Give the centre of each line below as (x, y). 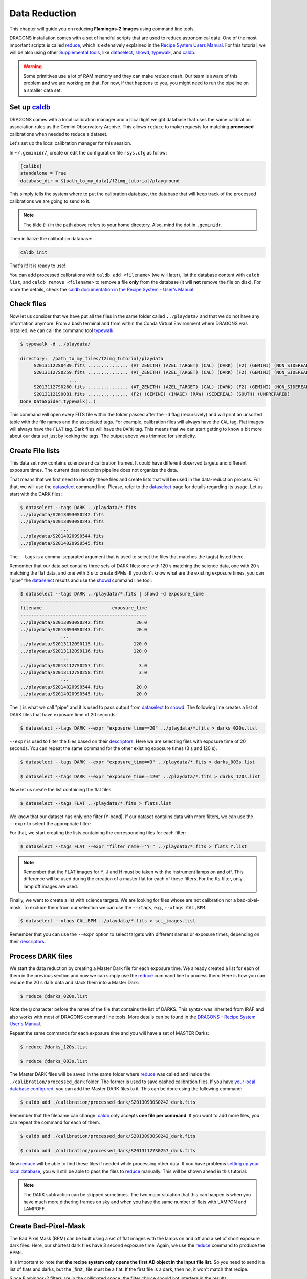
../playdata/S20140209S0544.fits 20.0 (84, 687)
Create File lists (35, 450)
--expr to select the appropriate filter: (50, 824)
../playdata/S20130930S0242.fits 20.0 (84, 622)
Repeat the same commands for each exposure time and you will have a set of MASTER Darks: (109, 1033)
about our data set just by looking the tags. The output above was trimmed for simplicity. (103, 436)
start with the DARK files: (36, 494)
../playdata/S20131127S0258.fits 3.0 (84, 672)
